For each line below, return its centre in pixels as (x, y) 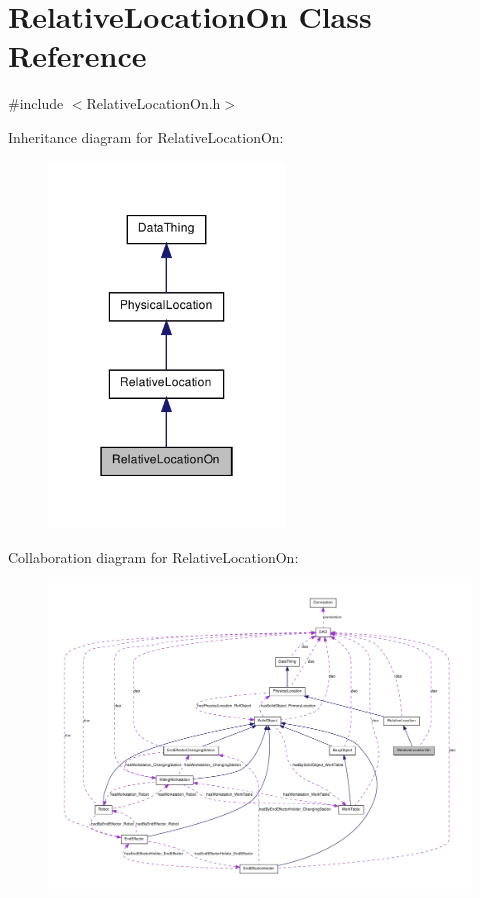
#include (36, 103)
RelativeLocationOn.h (153, 103)
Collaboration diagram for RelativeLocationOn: (153, 556)
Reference (77, 55)
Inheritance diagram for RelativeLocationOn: (146, 136)
